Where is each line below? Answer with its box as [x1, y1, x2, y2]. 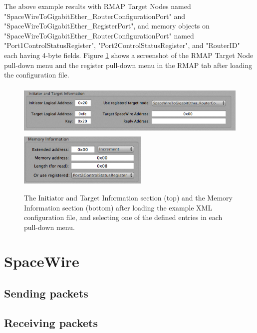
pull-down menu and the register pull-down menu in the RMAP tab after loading [4, 59, 253, 70]
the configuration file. [4, 69, 69, 80]
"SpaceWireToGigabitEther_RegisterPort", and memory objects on [4, 20, 210, 31]
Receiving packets [4, 314, 98, 330]
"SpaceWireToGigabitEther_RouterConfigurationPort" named [4, 30, 194, 40]
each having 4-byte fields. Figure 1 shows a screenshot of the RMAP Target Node [4, 49, 254, 60]
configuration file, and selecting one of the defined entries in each [24, 212, 223, 222]
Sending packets [4, 285, 88, 301]
